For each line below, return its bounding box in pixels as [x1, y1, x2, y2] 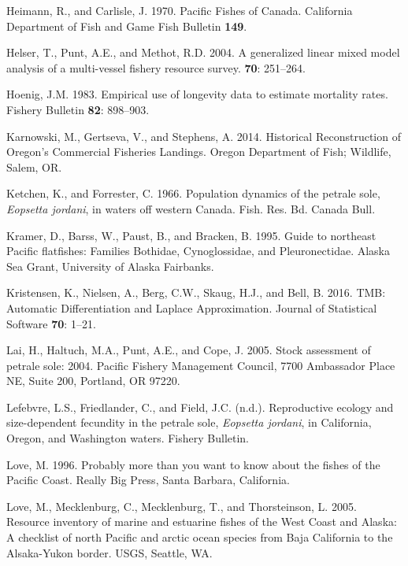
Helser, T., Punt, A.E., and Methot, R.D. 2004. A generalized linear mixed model [6, 44, 400, 61]
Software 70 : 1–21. [6, 315, 96, 331]
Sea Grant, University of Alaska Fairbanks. [6, 257, 214, 274]
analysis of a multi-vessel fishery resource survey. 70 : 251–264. [6, 59, 306, 76]
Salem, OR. [6, 158, 62, 175]
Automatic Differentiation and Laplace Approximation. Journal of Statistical [6, 299, 377, 316]
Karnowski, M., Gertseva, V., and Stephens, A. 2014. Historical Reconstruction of [6, 128, 401, 144]
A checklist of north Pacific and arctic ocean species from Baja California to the [6, 529, 393, 546]
